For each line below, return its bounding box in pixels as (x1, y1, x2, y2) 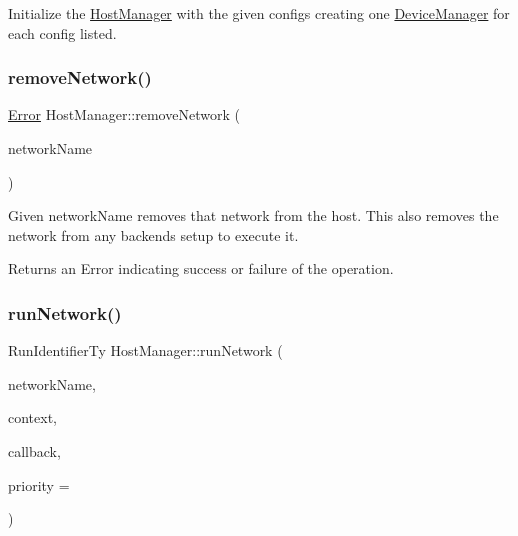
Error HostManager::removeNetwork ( (8, 104, 240, 125)
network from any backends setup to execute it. (8, 224, 299, 245)
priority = (8, 474, 70, 495)
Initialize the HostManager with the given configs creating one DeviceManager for (8, 3, 510, 23)
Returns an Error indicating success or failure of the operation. (8, 258, 394, 279)
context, (8, 407, 57, 428)
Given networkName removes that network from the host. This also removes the (8, 205, 499, 226)
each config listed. (8, 22, 117, 43)
